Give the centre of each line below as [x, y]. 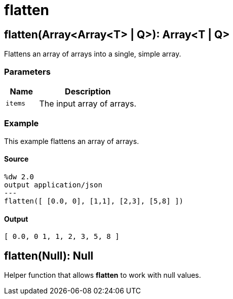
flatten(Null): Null [49, 256]
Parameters [27, 71]
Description [88, 91]
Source [16, 159]
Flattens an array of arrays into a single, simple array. [93, 54]
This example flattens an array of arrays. [72, 141]
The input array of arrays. [88, 103]
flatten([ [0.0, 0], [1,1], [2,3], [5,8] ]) [94, 201]
